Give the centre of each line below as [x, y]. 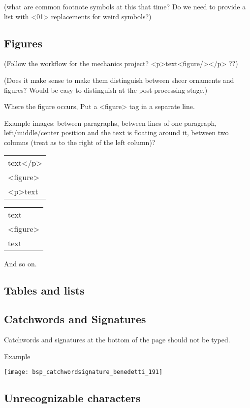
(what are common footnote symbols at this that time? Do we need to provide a [125, 6]
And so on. [20, 263]
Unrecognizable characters [72, 398]
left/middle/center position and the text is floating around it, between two [116, 132]
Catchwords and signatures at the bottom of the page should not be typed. [117, 340]
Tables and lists [44, 290]
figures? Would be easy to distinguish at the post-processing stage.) [106, 90]
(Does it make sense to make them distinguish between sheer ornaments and [119, 80]
